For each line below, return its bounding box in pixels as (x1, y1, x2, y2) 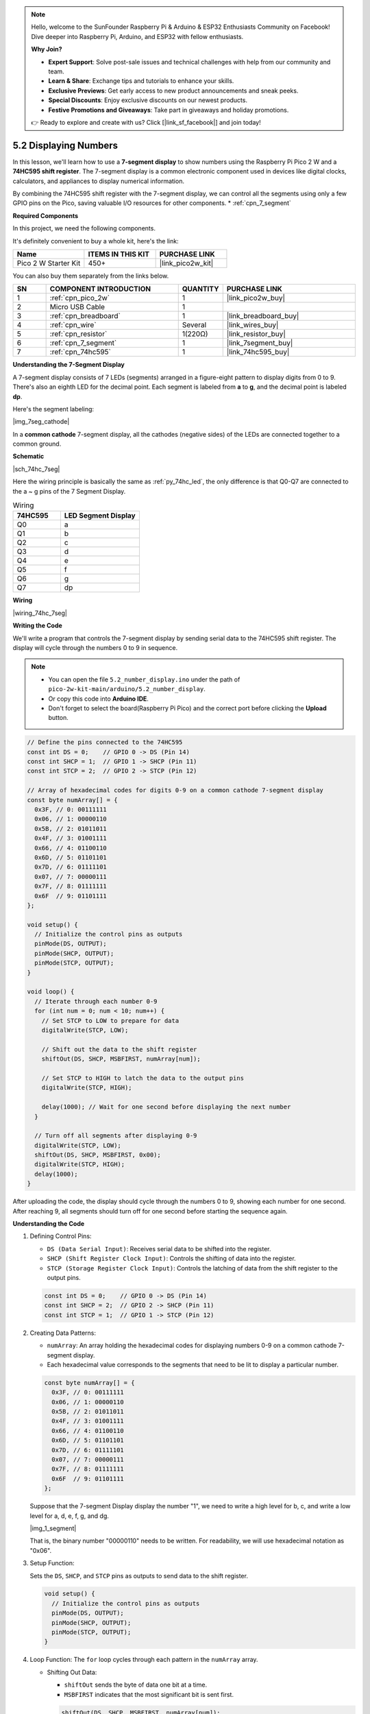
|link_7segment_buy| (226, 338, 293, 348)
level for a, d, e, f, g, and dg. (29, 1512, 109, 1520)
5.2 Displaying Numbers (12, 139, 119, 151)
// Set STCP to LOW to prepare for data (41, 1017, 180, 1024)
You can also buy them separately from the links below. (12, 271, 169, 280)
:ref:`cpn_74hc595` (49, 347, 111, 357)
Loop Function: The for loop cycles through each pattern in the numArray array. (29, 1656, 258, 1664)
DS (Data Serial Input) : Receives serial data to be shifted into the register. (47, 1244, 271, 1253)
